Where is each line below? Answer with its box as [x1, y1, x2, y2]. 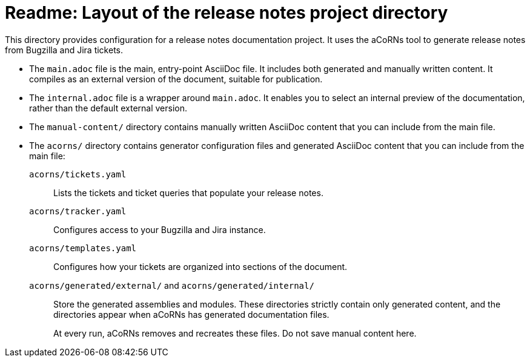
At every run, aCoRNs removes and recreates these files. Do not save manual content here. [53, 327, 417, 338]
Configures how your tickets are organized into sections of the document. [53, 261, 348, 272]
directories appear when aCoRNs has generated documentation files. [53, 309, 330, 320]
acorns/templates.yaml [29, 243, 137, 253]
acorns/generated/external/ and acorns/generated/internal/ [29, 280, 314, 291]
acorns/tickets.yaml [29, 169, 127, 179]
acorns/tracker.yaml [29, 206, 127, 216]
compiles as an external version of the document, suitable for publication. [29, 73, 323, 84]
